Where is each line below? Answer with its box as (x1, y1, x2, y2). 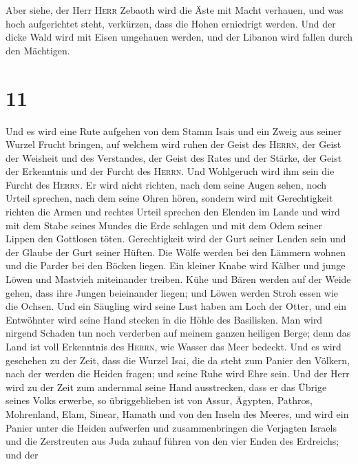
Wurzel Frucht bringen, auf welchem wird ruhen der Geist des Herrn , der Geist (6, 137, 341, 151)
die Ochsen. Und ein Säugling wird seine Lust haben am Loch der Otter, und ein (6, 299, 347, 313)
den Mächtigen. (6, 43, 70, 57)
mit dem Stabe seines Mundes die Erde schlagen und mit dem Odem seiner (6, 218, 322, 232)
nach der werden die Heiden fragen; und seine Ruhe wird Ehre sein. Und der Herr (6, 366, 350, 381)
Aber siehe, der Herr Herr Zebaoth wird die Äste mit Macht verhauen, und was (6, 3, 344, 17)
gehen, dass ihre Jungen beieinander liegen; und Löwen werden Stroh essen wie (6, 285, 339, 299)
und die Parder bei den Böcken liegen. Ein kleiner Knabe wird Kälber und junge (6, 258, 346, 273)
